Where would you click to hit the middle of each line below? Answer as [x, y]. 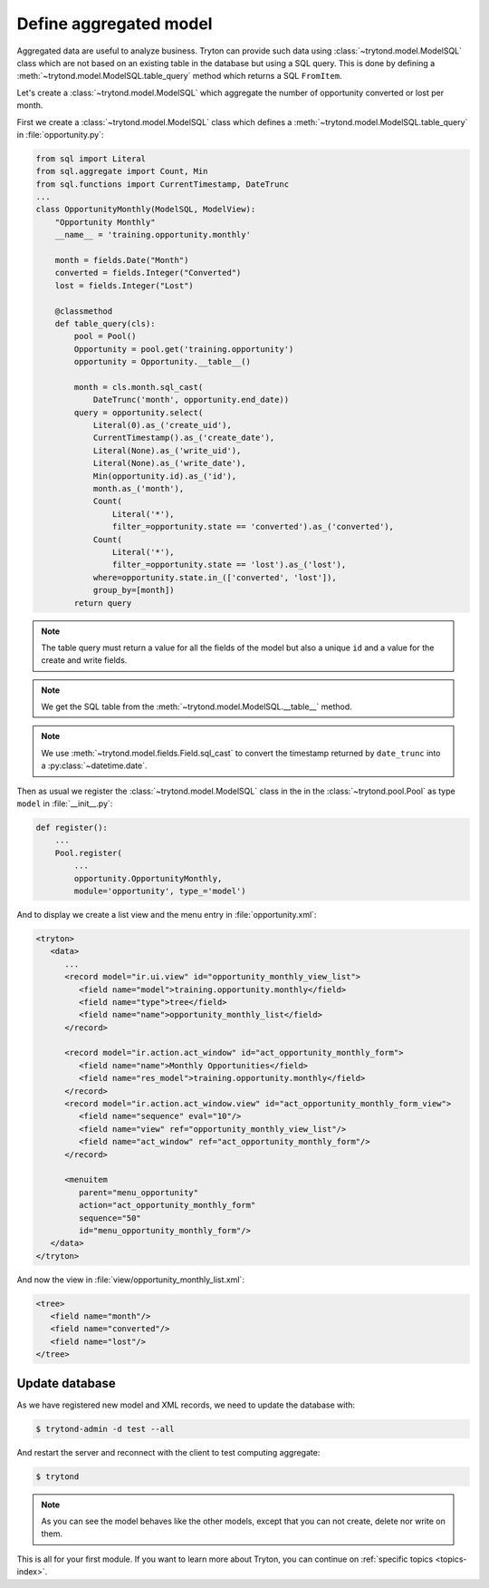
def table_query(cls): [105, 323]
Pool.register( [88, 853]
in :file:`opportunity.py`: [60, 134]
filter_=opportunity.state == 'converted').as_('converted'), [253, 527]
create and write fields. [84, 660]
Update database [67, 1383]
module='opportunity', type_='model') [160, 891]
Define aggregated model [115, 24]
